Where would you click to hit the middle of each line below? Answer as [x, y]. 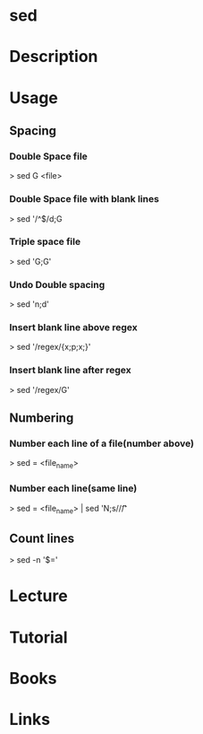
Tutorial [39, 637]
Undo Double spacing [57, 284]
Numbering [42, 418]
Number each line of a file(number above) [102, 443]
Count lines [42, 538]
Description [54, 57]
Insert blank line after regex [70, 371]
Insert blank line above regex [73, 328]
